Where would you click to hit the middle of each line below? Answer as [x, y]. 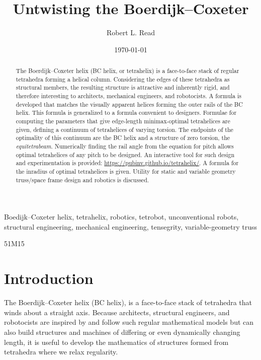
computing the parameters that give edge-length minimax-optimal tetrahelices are [123, 121]
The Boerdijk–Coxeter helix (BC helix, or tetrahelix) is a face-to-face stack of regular [127, 71]
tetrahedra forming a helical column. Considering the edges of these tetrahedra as [123, 79]
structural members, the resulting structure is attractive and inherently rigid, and [123, 87]
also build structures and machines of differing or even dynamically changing [122, 332]
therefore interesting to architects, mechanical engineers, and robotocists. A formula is [128, 96]
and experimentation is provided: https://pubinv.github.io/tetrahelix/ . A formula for [127, 163]
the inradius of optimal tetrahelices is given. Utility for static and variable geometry [126, 171]
